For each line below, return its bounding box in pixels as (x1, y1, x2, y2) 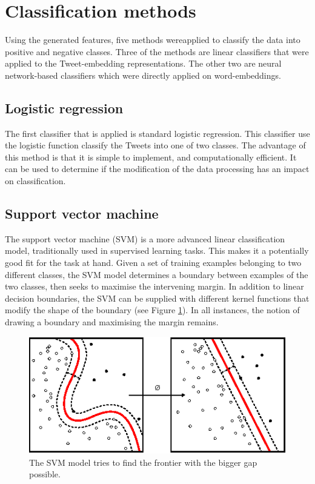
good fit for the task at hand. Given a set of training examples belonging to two (5, 256, 302, 269)
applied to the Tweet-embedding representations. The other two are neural (5, 57, 282, 70)
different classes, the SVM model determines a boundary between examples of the (5, 268, 308, 280)
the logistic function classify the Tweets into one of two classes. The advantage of (5, 139, 306, 151)
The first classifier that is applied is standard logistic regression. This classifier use (5, 127, 310, 139)
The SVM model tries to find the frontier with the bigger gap (29, 456, 257, 468)
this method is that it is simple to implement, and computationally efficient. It (5, 150, 297, 163)
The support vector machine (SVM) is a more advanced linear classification (5, 232, 285, 245)
